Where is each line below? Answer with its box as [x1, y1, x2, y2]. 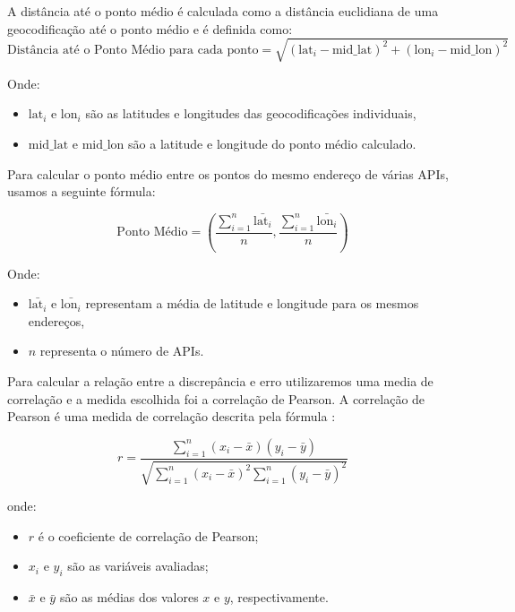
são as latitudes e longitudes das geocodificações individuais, [85, 104, 416, 123]
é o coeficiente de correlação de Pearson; [38, 526, 259, 545]
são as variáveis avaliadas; [67, 556, 209, 575]
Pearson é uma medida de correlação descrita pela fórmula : [7, 407, 336, 426]
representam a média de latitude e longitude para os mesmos [85, 294, 419, 313]
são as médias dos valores [59, 588, 199, 607]
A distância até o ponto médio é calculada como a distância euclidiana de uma [7, 2, 439, 20]
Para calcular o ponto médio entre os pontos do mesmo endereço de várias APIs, [7, 164, 449, 183]
